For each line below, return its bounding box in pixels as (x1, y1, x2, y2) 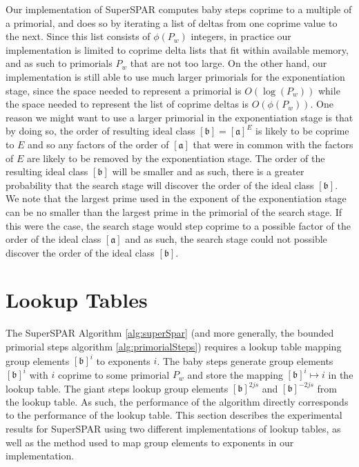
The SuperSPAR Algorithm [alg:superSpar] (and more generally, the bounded (6, 326, 334, 340)
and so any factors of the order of (28, 137, 169, 151)
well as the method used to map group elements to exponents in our (6, 435, 294, 449)
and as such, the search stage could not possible (125, 232, 327, 246)
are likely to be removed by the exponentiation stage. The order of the (26, 150, 325, 165)
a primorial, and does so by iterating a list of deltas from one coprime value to (6, 15, 338, 30)
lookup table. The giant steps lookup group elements (6, 381, 229, 395)
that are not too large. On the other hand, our (130, 56, 327, 70)
